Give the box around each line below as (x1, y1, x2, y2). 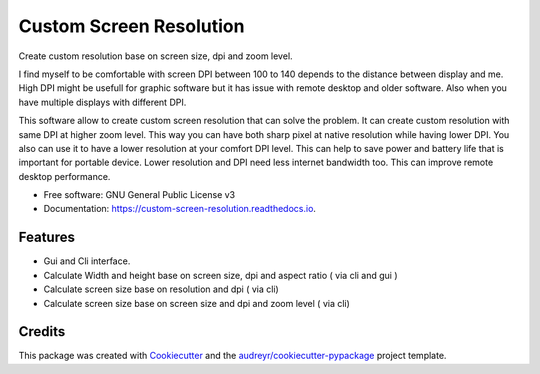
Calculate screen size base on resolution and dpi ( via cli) (43, 283, 279, 295)
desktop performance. (18, 170, 111, 182)
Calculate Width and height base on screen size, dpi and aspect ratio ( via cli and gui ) (43, 269, 399, 281)
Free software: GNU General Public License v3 (43, 189, 236, 201)
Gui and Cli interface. (43, 255, 131, 267)
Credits (18, 323, 66, 340)
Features (18, 229, 75, 246)
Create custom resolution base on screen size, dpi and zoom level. (18, 50, 294, 62)
